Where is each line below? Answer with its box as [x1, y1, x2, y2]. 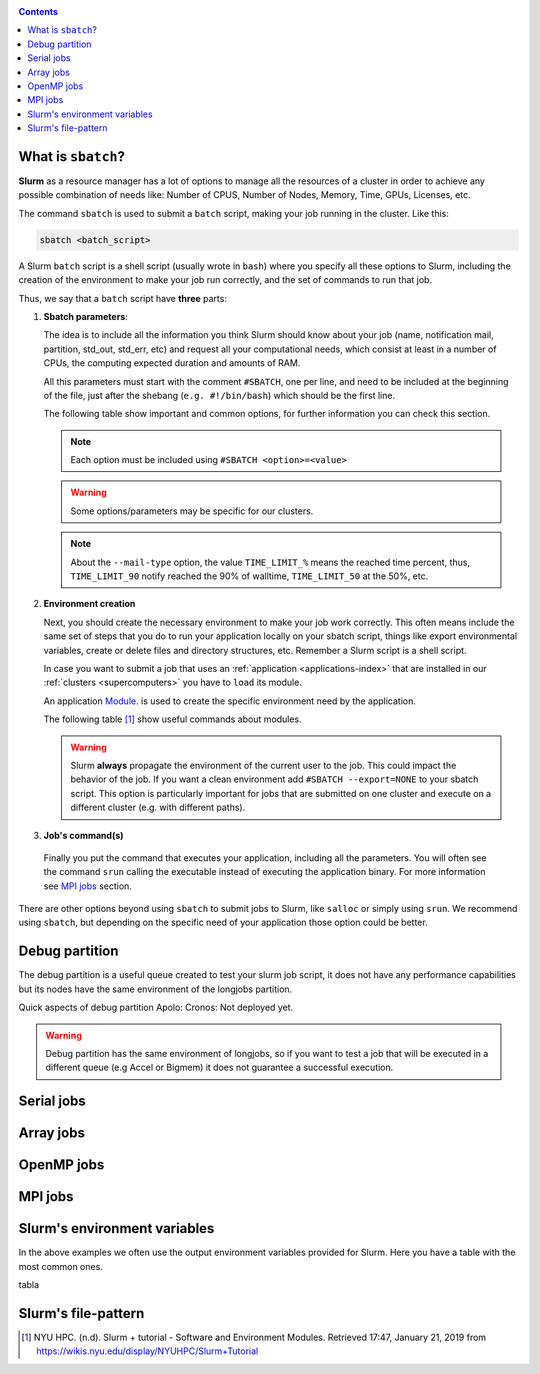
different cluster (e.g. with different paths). [70, 801, 246, 814]
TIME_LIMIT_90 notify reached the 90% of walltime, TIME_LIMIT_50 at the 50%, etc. [70, 570, 429, 582]
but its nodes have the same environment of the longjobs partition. [18, 983, 293, 995]
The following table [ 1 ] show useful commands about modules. [43, 713, 302, 725]
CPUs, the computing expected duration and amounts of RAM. [43, 357, 301, 369]
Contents [18, 6, 59, 17]
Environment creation [43, 598, 136, 610]
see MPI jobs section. [43, 880, 132, 892]
